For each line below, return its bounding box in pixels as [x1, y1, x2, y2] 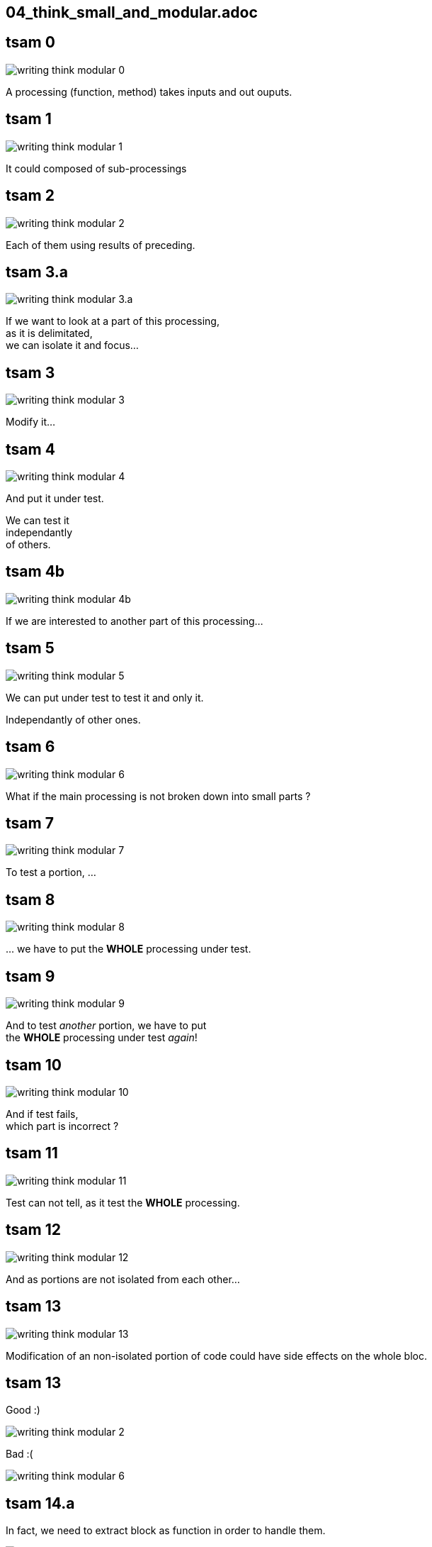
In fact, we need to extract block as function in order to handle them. [6, 1524, 326, 1537]
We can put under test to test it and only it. [6, 691, 204, 704]
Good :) [6, 1404, 40, 1416]
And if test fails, [6, 1107, 79, 1120]
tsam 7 [6, 814, 54, 833]
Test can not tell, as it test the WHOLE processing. [6, 1196, 240, 1209]
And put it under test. [6, 492, 104, 505]
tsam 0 [6, 33, 55, 52]
